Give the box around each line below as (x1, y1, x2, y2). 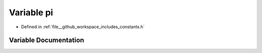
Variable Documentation (9, 36, 84, 44)
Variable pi (9, 7, 53, 18)
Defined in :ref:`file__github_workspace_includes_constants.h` (21, 24, 145, 30)
